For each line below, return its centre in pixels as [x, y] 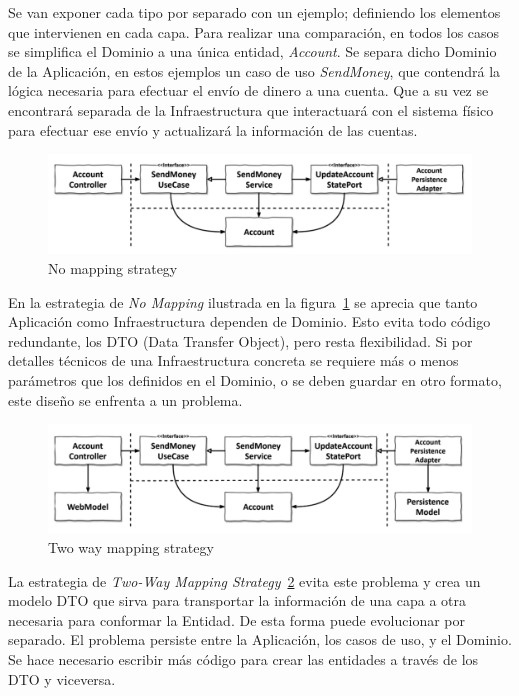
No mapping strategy [113, 267]
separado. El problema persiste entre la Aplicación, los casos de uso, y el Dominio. [260, 639]
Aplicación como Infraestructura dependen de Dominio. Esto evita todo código [249, 321]
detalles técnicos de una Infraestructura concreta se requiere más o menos [233, 360]
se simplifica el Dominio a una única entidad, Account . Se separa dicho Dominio [252, 51]
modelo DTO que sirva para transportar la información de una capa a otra [237, 600]
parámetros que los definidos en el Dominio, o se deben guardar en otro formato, [255, 379]
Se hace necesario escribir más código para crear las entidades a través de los [243, 658]
